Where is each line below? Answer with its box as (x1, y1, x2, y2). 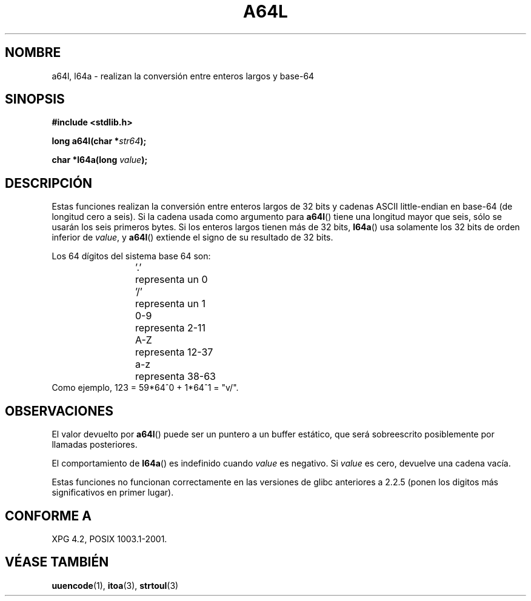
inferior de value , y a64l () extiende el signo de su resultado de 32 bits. (52, 232, 333, 243)
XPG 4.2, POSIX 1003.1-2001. (52, 533, 167, 544)
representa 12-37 (135, 346, 213, 359)
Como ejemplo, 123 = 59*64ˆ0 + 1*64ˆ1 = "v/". (52, 382, 239, 393)
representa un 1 (135, 297, 205, 310)
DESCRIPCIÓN (5, 175, 93, 191)
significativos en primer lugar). (52, 487, 174, 498)
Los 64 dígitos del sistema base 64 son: (52, 251, 211, 262)
